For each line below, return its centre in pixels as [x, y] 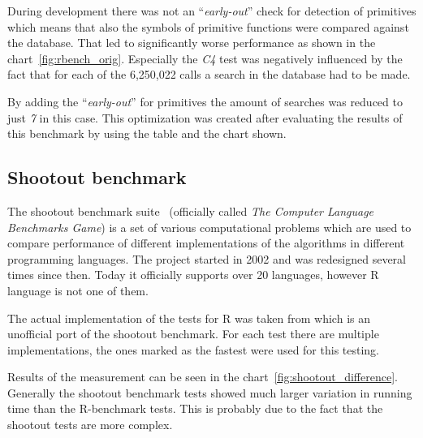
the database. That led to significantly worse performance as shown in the [192, 43]
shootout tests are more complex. [90, 425]
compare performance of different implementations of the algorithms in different [206, 243]
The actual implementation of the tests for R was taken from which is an [189, 318]
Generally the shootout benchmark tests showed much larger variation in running [210, 392]
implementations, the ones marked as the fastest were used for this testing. [194, 349]
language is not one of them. [78, 290]
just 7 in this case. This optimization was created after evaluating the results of [205, 117]
